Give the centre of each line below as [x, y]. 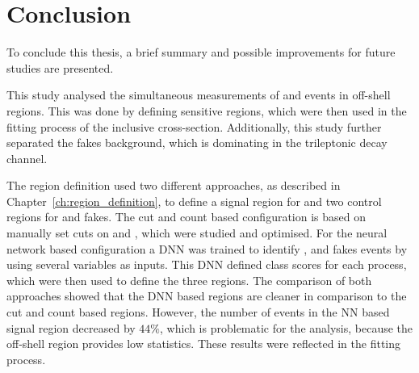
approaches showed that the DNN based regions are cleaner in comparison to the [207, 296]
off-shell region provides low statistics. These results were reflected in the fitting [204, 344]
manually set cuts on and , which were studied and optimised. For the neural [197, 233]
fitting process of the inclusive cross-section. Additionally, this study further [194, 126]
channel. [27, 158]
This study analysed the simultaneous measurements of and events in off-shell [199, 95]
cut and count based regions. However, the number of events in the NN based [198, 312]
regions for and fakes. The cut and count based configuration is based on [186, 217]
